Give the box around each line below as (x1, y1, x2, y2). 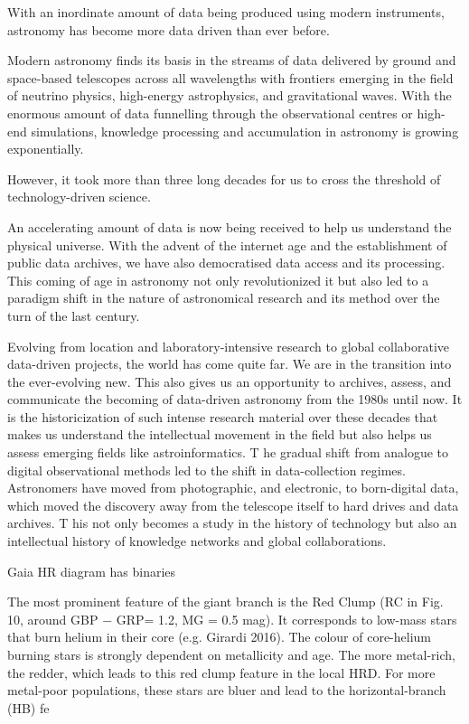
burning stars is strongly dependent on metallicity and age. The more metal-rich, (7, 645, 455, 663)
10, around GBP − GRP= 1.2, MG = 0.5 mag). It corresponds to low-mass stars (7, 609, 457, 628)
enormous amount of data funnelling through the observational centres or (7, 103, 413, 122)
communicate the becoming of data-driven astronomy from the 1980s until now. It (7, 390, 463, 409)
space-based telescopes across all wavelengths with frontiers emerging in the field (7, 68, 454, 87)
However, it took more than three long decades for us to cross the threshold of (7, 169, 441, 188)
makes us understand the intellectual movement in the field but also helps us (7, 425, 432, 444)
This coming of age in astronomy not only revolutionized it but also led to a (7, 270, 429, 289)
